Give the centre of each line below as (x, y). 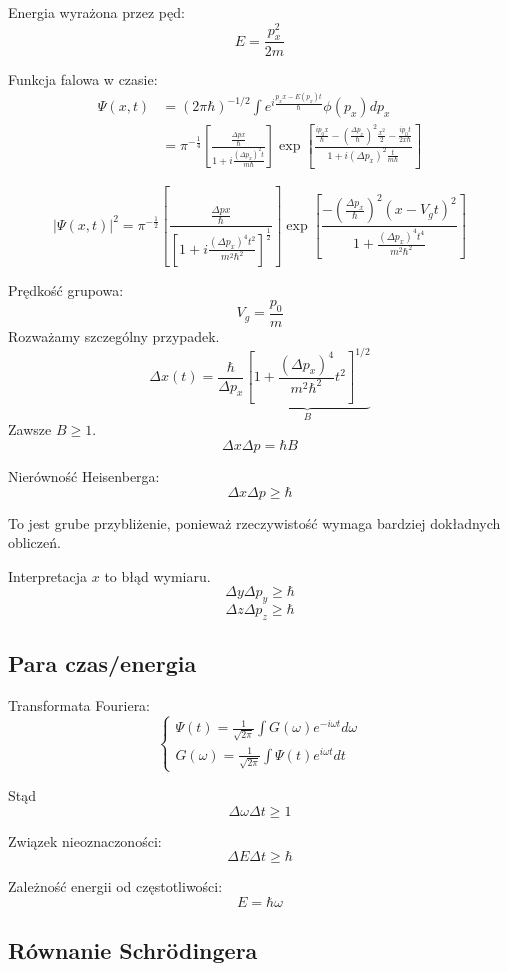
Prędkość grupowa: (66, 289)
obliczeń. (34, 542)
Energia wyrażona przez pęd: (96, 12)
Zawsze (30, 429)
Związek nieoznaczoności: (85, 840)
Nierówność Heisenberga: (84, 476)
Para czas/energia (102, 663)
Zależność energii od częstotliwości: (115, 886)
